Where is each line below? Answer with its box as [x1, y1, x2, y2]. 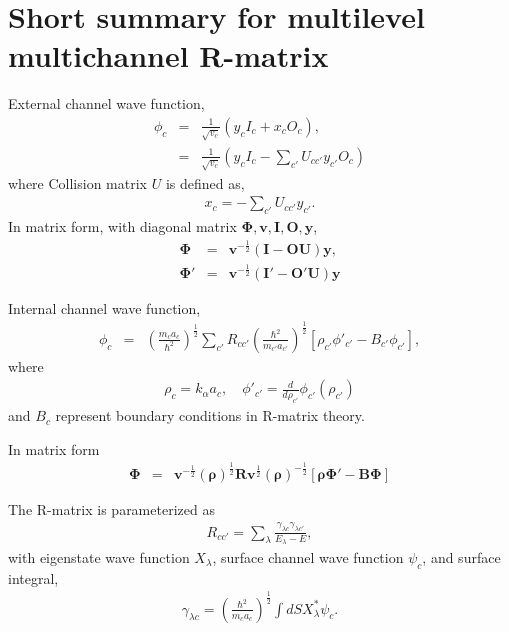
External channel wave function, [8, 93, 205, 114]
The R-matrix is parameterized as [8, 498, 215, 519]
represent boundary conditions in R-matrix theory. [55, 405, 365, 426]
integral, [8, 567, 59, 588]
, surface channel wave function [212, 546, 404, 567]
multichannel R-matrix [8, 35, 329, 76]
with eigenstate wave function [8, 546, 190, 567]
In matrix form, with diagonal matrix [8, 216, 237, 237]
